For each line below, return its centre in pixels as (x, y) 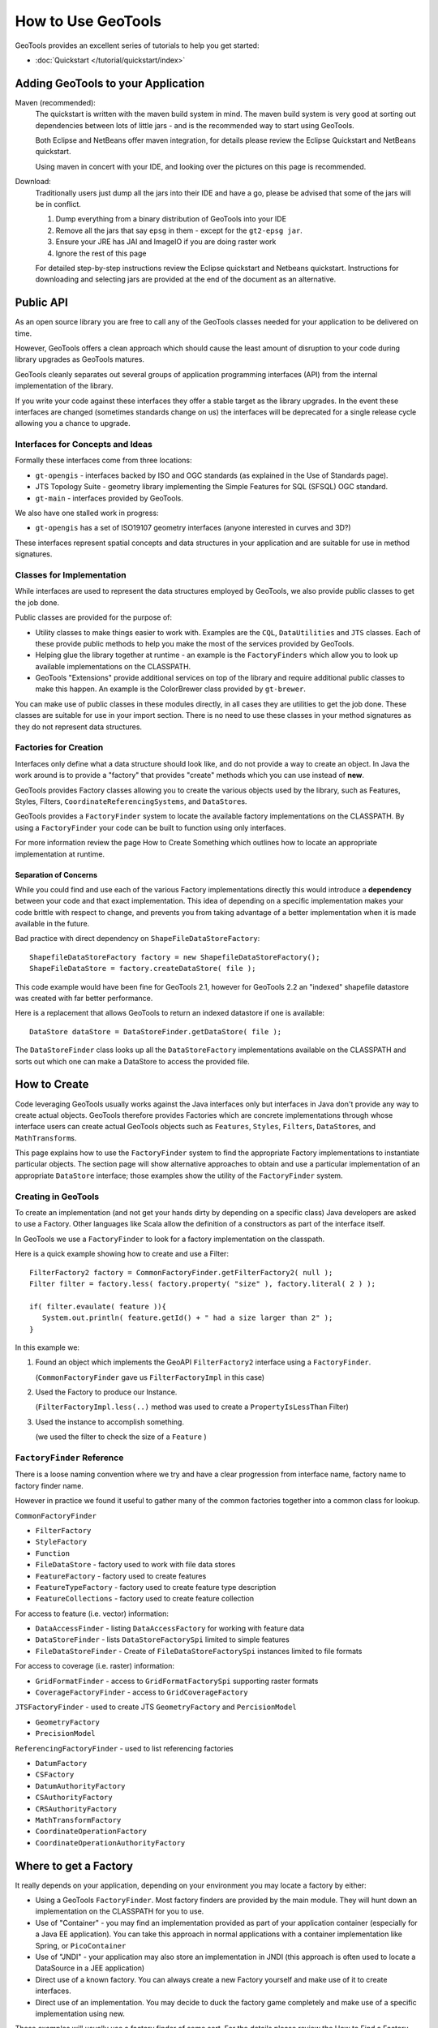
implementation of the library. (64, 386)
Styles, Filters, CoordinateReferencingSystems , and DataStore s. (131, 801)
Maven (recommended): (56, 102)
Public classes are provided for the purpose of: (93, 617)
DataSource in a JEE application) (90, 1968)
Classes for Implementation (71, 574)
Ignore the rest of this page (101, 253)
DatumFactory (61, 1763)
